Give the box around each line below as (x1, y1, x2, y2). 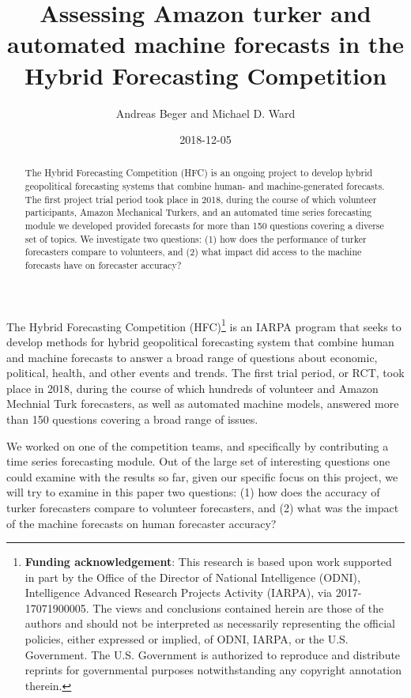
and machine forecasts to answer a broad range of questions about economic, (6, 349, 378, 365)
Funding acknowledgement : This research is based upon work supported (25, 553, 392, 570)
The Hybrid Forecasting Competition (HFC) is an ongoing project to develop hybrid (25, 166, 373, 179)
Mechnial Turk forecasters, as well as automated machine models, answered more (6, 395, 399, 412)
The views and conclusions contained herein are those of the (92, 599, 384, 616)
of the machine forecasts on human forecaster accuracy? (6, 515, 277, 531)
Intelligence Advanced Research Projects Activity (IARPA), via (25, 584, 333, 601)
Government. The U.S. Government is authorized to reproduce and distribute (25, 646, 401, 662)
